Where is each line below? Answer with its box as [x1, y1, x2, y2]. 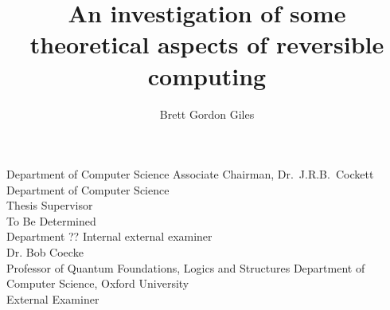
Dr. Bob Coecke [6, 244, 84, 261]
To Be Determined [6, 212, 96, 229]
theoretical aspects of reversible [29, 28, 384, 61]
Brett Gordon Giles [159, 105, 255, 122]
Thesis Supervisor [6, 197, 93, 214]
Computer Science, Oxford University [6, 275, 189, 292]
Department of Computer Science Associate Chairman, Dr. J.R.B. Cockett [6, 166, 374, 182]
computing [147, 59, 267, 92]
